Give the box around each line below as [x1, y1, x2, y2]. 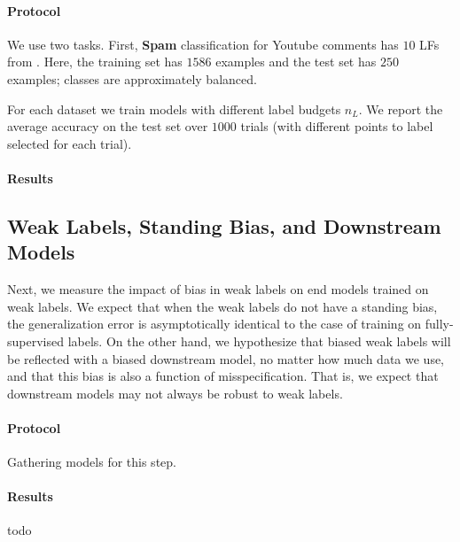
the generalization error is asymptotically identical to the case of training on [7, 314, 422, 333]
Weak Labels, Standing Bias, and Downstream [7, 212, 441, 239]
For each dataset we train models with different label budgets [7, 99, 341, 118]
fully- [425, 314, 454, 333]
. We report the [358, 99, 443, 118]
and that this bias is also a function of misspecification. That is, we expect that [7, 367, 439, 385]
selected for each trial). [7, 134, 132, 152]
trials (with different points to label [240, 117, 433, 135]
